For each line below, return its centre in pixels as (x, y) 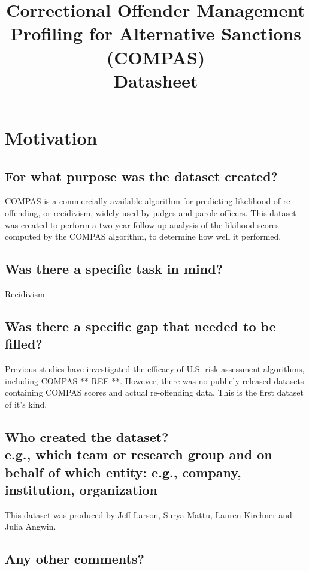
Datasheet (156, 80)
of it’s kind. (26, 404)
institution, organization (81, 490)
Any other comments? (75, 559)
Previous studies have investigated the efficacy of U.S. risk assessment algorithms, (155, 369)
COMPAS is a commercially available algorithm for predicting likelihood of (143, 201)
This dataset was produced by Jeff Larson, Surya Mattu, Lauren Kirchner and (149, 514)
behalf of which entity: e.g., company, (123, 472)
